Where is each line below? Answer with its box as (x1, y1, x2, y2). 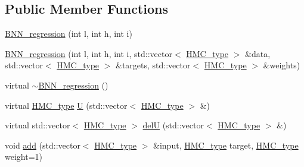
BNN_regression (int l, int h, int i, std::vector (5, 47, 172, 59)
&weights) (263, 59, 300, 71)
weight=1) (5, 150, 42, 163)
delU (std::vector (142, 119, 204, 131)
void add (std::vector (5, 138, 80, 151)
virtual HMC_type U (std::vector (5, 99, 128, 111)
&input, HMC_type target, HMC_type (153, 138, 299, 151)
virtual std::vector (5, 119, 70, 131)
